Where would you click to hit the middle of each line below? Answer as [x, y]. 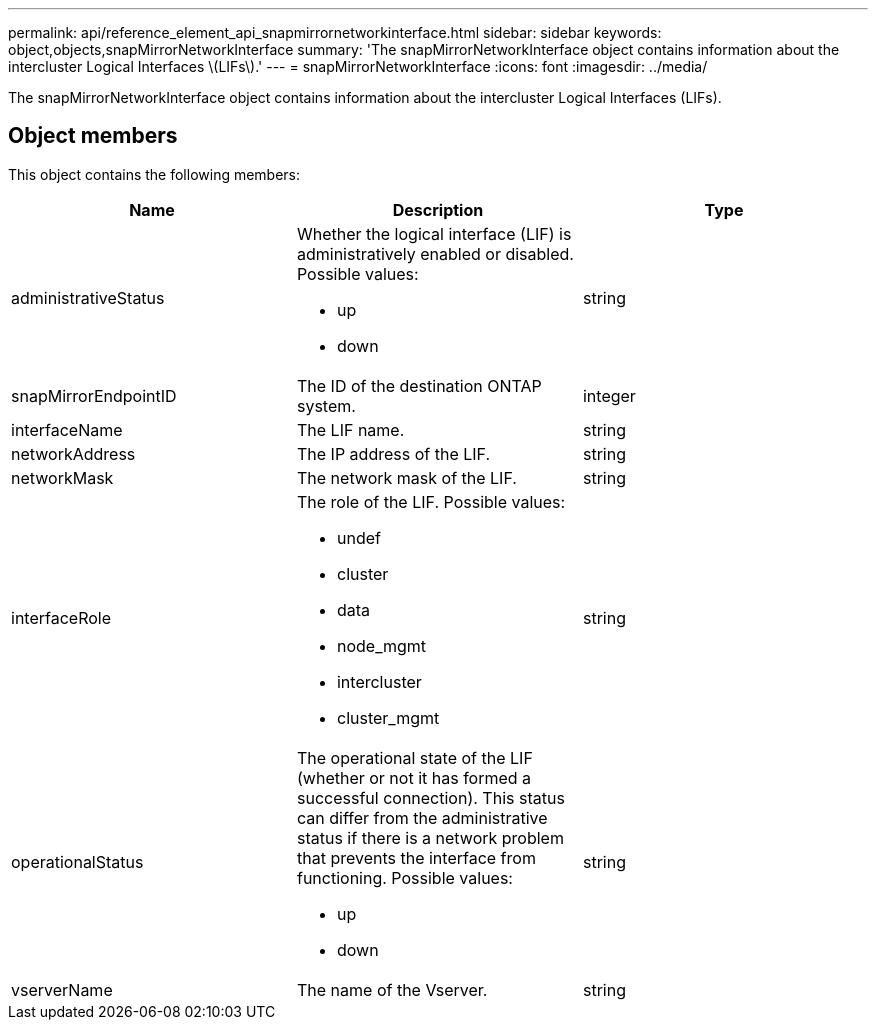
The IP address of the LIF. [393, 453]
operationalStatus [77, 861]
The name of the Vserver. [392, 989]
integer [609, 395]
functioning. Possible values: [404, 877]
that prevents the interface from [416, 857]
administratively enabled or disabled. [435, 253]
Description [438, 209]
